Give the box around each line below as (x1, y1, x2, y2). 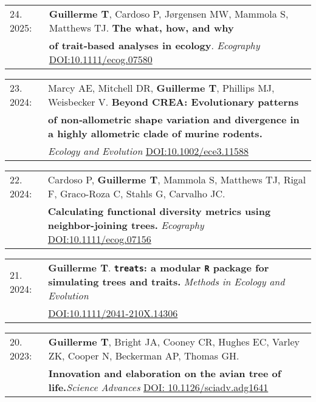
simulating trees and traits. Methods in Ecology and (48, 274, 285, 288)
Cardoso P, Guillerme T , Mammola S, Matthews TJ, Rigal (47, 172, 306, 186)
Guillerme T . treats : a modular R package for (48, 261, 269, 274)
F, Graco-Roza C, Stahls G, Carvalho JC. (47, 186, 225, 200)
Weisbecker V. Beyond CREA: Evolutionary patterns (48, 95, 299, 109)
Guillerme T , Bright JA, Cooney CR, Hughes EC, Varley (48, 335, 300, 349)
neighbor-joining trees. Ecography (47, 218, 204, 232)
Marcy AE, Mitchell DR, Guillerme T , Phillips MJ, (48, 81, 275, 95)
